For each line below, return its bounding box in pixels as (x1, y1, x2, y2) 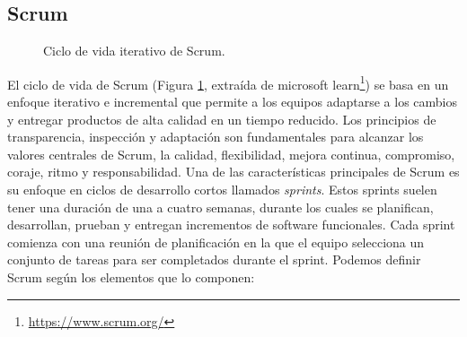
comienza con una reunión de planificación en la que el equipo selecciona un (7, 232, 425, 251)
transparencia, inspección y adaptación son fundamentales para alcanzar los (7, 127, 424, 146)
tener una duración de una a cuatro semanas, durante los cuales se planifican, (7, 197, 434, 216)
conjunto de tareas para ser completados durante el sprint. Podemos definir (7, 250, 421, 269)
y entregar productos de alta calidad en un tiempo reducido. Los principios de (7, 109, 436, 128)
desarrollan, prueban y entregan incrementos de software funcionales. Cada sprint (7, 215, 455, 234)
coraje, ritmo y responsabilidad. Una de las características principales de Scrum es (7, 162, 460, 181)
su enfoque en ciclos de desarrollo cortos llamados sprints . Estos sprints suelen (7, 180, 437, 199)
